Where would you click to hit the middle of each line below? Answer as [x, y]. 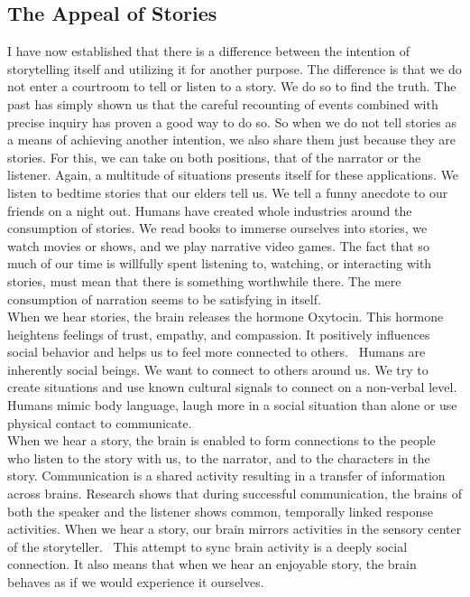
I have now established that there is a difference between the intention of [208, 51]
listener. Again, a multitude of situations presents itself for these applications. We [233, 175]
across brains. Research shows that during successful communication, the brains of [235, 494]
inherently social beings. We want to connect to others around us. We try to [218, 369]
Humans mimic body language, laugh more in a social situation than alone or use [232, 405]
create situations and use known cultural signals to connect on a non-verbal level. [232, 387]
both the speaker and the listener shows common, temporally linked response [220, 511]
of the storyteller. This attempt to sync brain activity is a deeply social [207, 546]
